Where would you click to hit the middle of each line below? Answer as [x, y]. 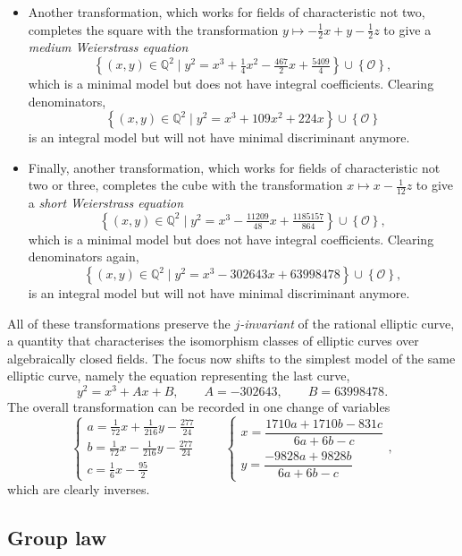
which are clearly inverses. [79, 489]
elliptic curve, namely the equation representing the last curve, [179, 376]
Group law [57, 538]
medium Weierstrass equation [108, 47]
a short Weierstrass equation [106, 203]
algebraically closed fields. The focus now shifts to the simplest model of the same [231, 358]
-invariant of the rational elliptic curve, [347, 323]
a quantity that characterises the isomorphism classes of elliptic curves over [213, 341]
